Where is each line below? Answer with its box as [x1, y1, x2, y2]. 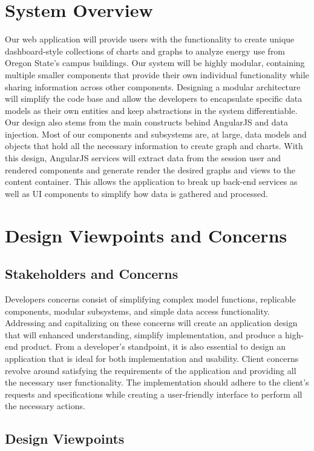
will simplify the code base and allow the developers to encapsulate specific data [5, 92, 303, 105]
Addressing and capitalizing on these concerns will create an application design [5, 316, 298, 329]
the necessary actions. [5, 399, 85, 412]
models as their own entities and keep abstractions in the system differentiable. [5, 104, 298, 116]
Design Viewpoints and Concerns [5, 222, 287, 247]
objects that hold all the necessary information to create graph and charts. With [5, 139, 303, 152]
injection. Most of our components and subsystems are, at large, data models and [5, 127, 307, 140]
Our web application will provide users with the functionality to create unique [5, 33, 295, 45]
